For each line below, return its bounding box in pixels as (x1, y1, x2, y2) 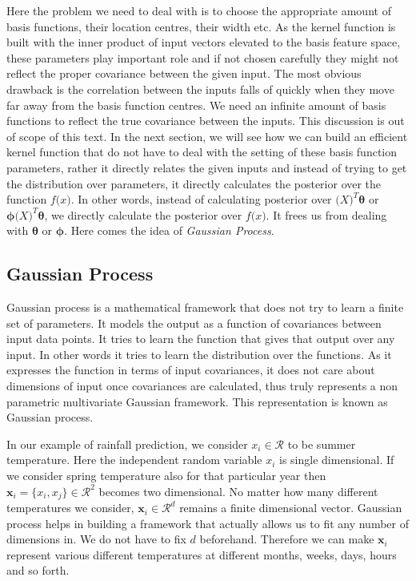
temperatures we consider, (6, 499, 134, 516)
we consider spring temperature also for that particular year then (6, 467, 326, 484)
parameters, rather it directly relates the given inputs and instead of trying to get (6, 159, 407, 176)
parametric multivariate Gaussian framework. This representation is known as (6, 393, 388, 410)
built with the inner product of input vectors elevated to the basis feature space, (6, 34, 401, 50)
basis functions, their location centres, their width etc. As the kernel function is (6, 18, 396, 34)
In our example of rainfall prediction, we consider (6, 435, 248, 452)
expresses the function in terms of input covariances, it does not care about (6, 361, 375, 378)
